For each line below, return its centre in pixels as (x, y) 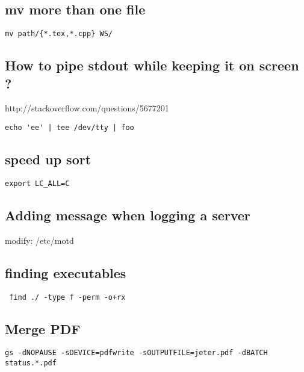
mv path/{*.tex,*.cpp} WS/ (59, 34)
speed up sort (48, 159)
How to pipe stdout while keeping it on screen (152, 65)
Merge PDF (43, 328)
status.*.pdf (31, 363)
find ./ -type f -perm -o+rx (67, 297)
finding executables (66, 272)
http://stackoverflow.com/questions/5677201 (87, 108)
